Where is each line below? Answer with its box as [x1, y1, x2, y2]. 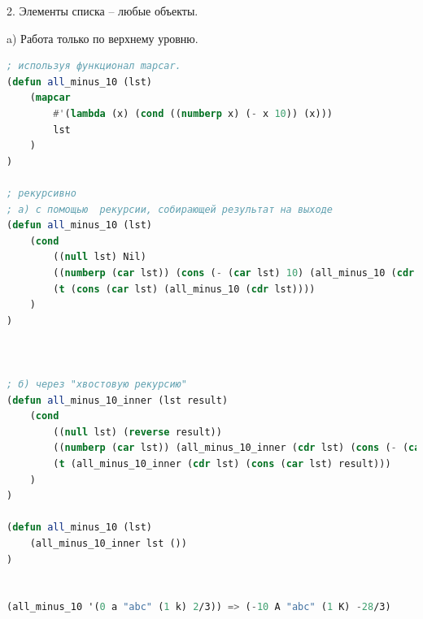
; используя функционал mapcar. [7, 60, 181, 72]
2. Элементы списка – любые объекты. [7, 2, 198, 19]
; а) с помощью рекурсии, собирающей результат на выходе [7, 203, 333, 215]
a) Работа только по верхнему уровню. [7, 29, 198, 46]
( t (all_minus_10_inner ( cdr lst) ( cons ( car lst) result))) [53, 458, 391, 470]
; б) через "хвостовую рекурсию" [7, 379, 187, 391]
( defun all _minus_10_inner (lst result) [7, 394, 229, 406]
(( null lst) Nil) [53, 251, 146, 263]
